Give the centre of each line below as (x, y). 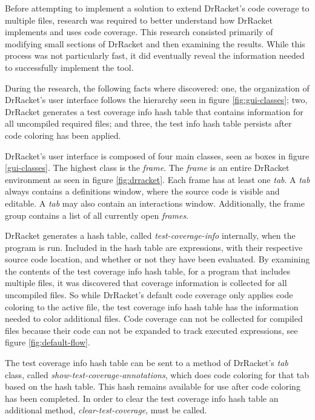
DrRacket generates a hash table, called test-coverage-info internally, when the (150, 235)
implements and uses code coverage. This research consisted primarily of (139, 32)
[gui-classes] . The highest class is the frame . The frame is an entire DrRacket (147, 168)
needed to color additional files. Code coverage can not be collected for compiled (154, 318)
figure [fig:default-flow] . (48, 342)
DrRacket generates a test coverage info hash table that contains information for (154, 111)
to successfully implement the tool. (69, 67)
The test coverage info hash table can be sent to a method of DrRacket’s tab (147, 363)
